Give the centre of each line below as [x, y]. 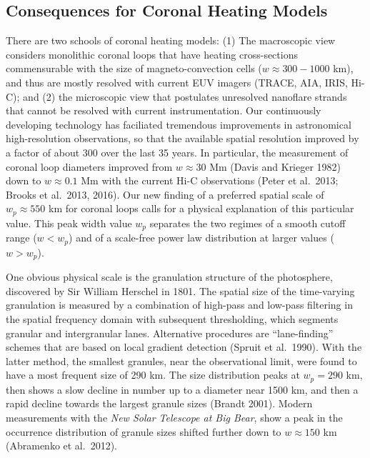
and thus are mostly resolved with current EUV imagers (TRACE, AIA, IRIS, [177, 82]
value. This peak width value [69, 223]
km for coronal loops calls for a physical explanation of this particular [201, 208]
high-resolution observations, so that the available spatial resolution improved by [182, 138]
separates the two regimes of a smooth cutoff [247, 223]
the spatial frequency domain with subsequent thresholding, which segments [172, 318]
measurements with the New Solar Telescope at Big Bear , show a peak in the [174, 417]
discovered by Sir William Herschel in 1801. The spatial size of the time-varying [180, 290]
